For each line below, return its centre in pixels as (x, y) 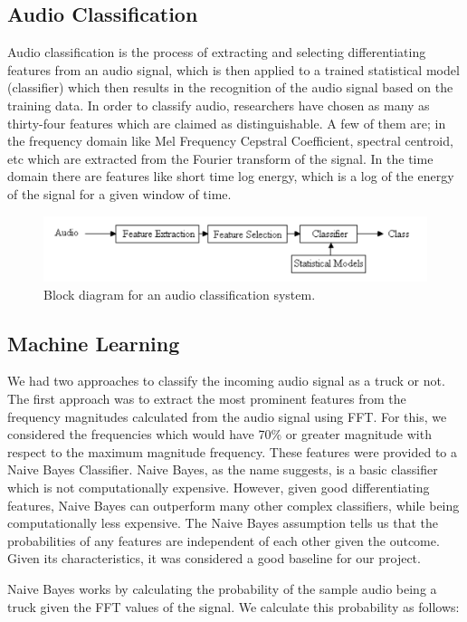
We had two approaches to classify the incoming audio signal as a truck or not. (226, 381)
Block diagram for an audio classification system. (180, 294)
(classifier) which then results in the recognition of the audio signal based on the (230, 87)
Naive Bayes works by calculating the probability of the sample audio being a (222, 588)
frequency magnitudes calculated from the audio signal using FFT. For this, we (227, 416)
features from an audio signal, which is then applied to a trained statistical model (233, 69)
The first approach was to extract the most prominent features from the (207, 398)
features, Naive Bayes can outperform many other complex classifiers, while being (233, 505)
